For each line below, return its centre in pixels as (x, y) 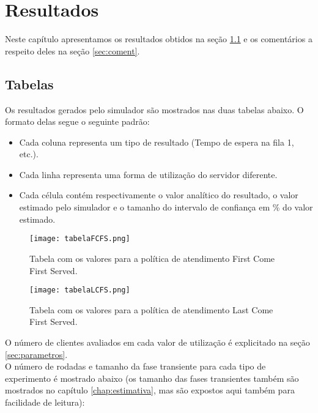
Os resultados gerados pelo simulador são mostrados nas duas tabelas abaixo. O (154, 109)
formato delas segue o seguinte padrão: (77, 121)
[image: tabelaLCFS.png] (80, 290)
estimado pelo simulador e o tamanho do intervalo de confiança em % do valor (166, 207)
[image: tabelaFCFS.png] (80, 239)
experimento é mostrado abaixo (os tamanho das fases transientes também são (152, 378)
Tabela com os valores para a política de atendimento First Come (152, 258)
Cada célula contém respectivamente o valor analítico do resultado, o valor (159, 195)
